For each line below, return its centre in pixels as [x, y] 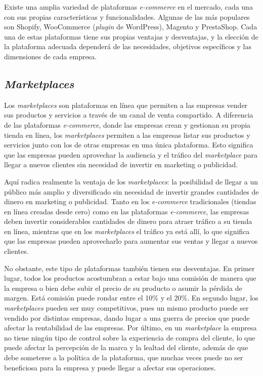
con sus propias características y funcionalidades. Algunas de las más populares [127, 16]
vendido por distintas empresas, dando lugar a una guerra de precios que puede [127, 317]
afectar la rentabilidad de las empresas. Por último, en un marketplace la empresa [130, 328]
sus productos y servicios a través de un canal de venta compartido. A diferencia [129, 115]
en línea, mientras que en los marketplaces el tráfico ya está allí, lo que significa [127, 231]
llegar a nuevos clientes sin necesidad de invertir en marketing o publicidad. [121, 164]
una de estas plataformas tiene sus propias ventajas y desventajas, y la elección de [131, 36]
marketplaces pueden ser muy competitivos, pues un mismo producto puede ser [126, 308]
